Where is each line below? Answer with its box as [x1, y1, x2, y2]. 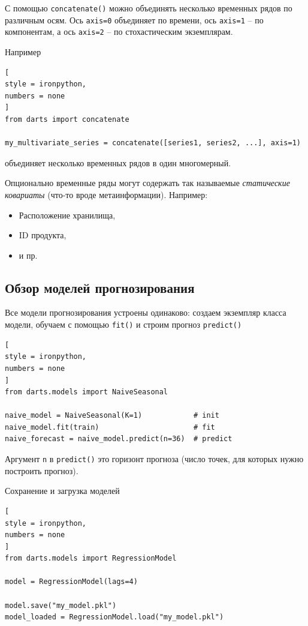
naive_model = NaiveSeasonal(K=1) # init [5, 411, 219, 420]
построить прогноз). [5, 464, 78, 477]
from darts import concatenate [5, 115, 129, 124]
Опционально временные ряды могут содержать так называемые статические [5, 176, 290, 189]
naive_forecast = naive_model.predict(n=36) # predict [5, 435, 232, 444]
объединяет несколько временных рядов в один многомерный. [5, 156, 231, 169]
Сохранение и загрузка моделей [5, 484, 120, 497]
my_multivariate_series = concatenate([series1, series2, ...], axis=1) [5, 139, 301, 148]
